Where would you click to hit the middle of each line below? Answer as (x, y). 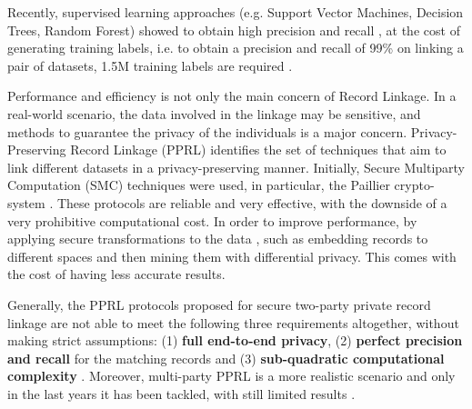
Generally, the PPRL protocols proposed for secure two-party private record (219, 304)
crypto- (414, 185)
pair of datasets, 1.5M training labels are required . (150, 65)
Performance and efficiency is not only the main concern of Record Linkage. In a (232, 96)
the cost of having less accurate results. (116, 274)
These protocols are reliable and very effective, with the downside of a (252, 202)
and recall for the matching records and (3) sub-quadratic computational (226, 358)
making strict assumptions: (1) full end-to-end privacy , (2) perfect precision (235, 340)
